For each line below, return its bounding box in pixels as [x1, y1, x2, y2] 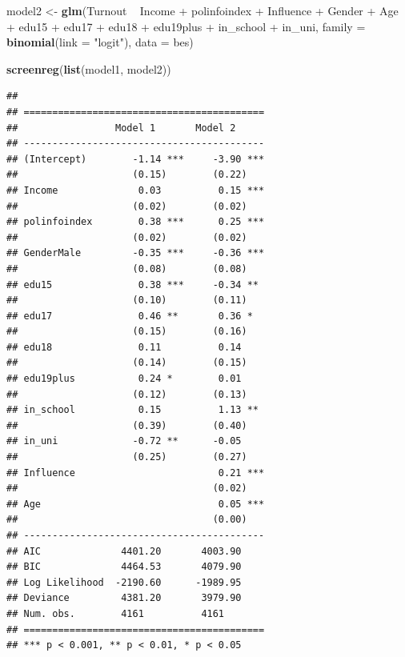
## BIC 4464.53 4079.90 [6, 561, 242, 573]
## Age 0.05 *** [6, 498, 265, 510]
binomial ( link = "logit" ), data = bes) [6, 34, 194, 50]
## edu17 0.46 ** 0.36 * [6, 310, 253, 322]
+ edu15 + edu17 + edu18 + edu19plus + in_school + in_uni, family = [6, 18, 366, 34]
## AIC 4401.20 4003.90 [6, 545, 242, 557]
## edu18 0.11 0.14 [6, 341, 242, 353]
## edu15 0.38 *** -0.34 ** [6, 278, 259, 290]
